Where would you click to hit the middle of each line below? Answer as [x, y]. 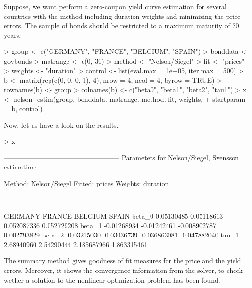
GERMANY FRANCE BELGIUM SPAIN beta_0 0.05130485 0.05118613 [114, 216]
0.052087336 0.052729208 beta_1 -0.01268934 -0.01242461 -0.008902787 [110, 225]
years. [13, 35]
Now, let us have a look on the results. [61, 125]
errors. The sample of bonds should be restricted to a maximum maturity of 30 [122, 25]
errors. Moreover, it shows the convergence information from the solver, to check [123, 270]
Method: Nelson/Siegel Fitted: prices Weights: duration [86, 183]
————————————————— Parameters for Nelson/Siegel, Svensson [121, 157]
